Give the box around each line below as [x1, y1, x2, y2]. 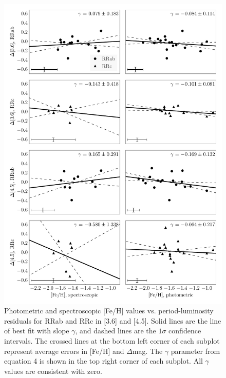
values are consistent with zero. [4, 365, 102, 376]
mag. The [132, 345, 163, 356]
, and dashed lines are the [75, 325, 156, 336]
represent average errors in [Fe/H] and [4, 345, 124, 356]
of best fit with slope [4, 325, 69, 336]
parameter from [171, 345, 220, 356]
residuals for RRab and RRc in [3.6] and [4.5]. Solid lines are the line [4, 315, 221, 326]
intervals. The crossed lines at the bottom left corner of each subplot [4, 335, 220, 346]
